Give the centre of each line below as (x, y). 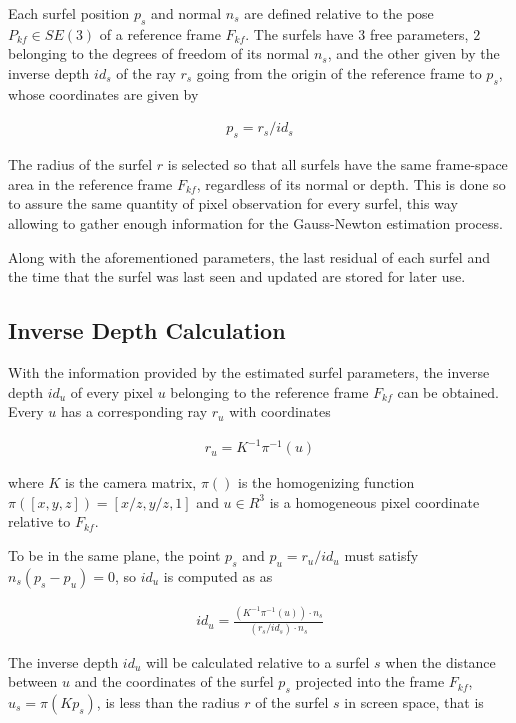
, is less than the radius (168, 701)
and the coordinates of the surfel (174, 681)
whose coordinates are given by (103, 93)
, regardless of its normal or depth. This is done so (351, 183)
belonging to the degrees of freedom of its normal (159, 53)
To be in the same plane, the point (114, 555)
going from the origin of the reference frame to (339, 72)
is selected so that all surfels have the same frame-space (337, 164)
